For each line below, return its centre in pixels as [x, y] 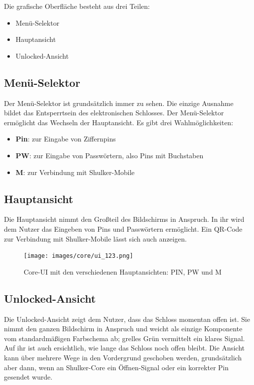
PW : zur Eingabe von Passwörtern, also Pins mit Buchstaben [109, 155]
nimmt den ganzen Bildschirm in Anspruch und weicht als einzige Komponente [123, 329]
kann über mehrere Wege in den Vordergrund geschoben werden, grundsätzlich [123, 357]
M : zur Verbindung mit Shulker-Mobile [75, 172]
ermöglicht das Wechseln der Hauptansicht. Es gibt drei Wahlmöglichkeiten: [119, 122]
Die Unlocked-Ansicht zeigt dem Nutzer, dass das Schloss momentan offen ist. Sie [127, 319]
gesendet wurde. [28, 377]
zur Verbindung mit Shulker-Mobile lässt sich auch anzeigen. [95, 238]
